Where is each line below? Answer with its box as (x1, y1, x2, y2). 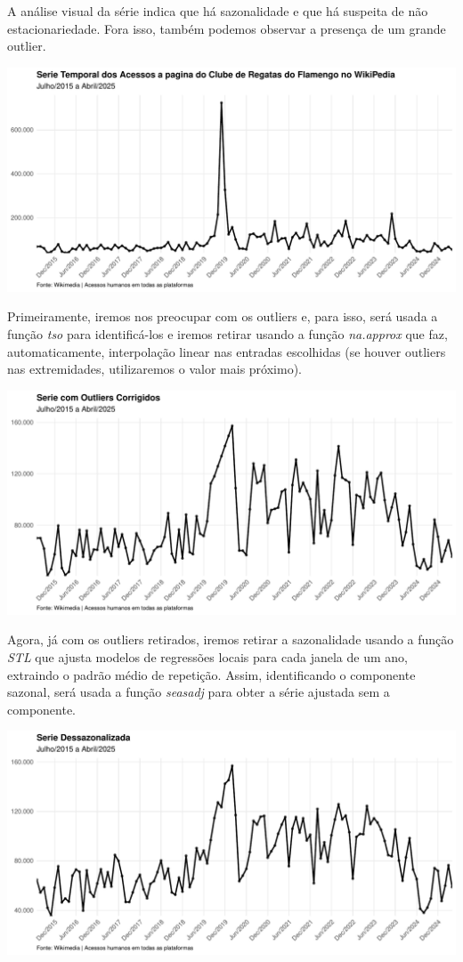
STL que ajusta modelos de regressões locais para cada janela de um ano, (7, 647, 408, 666)
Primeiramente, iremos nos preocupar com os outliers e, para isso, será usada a (7, 307, 438, 326)
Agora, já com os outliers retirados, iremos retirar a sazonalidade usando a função (7, 630, 454, 649)
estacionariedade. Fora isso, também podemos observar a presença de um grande (7, 19, 446, 37)
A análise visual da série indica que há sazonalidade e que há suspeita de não (7, 2, 428, 20)
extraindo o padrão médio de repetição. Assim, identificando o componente (7, 665, 416, 683)
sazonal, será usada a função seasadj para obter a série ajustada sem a (7, 683, 390, 701)
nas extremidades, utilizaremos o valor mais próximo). (7, 360, 303, 378)
